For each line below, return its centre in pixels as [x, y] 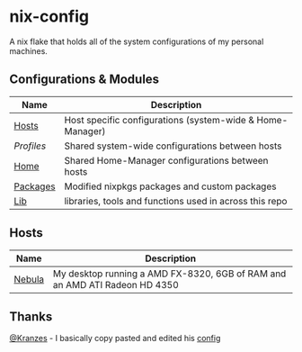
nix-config [49, 17]
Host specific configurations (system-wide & [159, 120]
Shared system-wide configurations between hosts [173, 146]
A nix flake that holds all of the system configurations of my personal [137, 41]
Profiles [30, 146]
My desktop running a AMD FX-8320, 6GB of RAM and [169, 274]
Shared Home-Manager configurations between [166, 160]
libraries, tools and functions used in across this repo [176, 201]
